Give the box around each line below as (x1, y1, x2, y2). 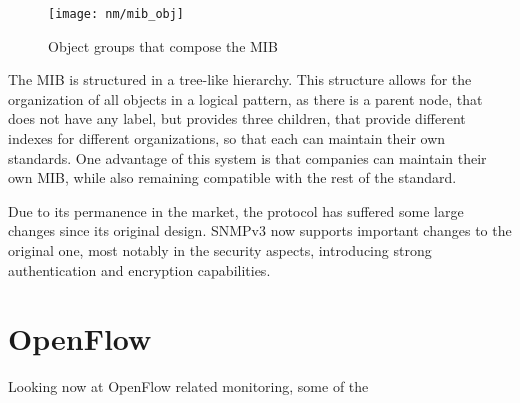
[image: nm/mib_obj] (48, 7, 185, 21)
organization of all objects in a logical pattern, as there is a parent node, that (8, 88, 483, 109)
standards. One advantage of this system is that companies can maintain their (8, 147, 487, 168)
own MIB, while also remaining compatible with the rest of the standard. (8, 167, 457, 188)
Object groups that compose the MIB (48, 35, 278, 56)
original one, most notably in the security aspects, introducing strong (8, 240, 432, 260)
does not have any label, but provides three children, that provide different (8, 108, 466, 129)
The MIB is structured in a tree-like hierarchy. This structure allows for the (8, 69, 472, 90)
